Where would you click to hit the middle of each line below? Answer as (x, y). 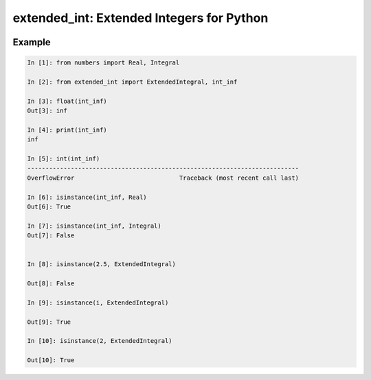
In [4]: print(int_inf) (67, 130)
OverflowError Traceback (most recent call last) (163, 178)
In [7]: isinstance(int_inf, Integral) (94, 226)
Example (32, 42)
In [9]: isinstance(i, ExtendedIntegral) (98, 302)
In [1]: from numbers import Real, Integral (103, 63)
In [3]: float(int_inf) (67, 101)
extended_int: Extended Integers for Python (140, 18)
